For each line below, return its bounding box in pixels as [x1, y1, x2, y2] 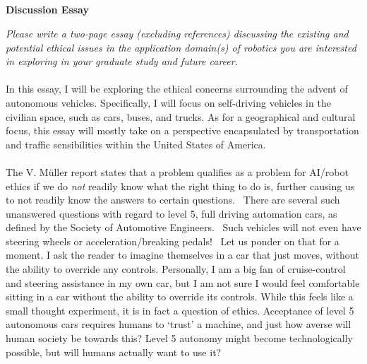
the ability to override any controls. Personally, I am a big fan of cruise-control [6, 262, 346, 276]
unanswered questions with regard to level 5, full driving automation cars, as [6, 206, 337, 221]
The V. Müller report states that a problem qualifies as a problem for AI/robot [6, 164, 349, 179]
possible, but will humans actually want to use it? [6, 344, 222, 359]
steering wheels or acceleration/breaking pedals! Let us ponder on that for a [6, 233, 339, 248]
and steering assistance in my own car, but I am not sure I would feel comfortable [6, 275, 360, 290]
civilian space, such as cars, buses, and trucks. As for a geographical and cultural [6, 109, 356, 124]
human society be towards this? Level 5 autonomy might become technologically [6, 331, 353, 346]
